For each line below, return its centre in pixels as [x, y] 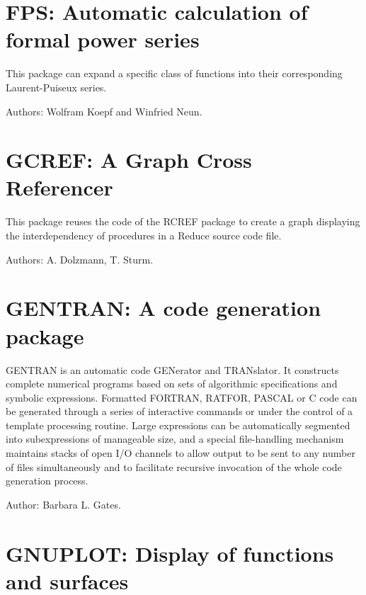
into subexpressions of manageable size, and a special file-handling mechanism [175, 439]
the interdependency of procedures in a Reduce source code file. [144, 235]
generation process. [47, 481]
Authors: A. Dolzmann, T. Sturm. [80, 259]
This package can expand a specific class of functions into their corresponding [174, 73]
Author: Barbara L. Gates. [63, 504]
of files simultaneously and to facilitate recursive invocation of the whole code [174, 466]
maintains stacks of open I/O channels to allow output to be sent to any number [181, 453]
